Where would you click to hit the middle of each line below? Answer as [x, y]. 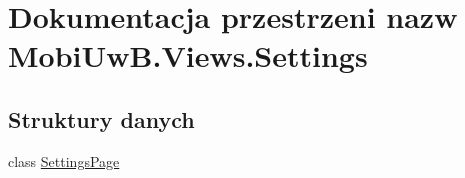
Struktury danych [101, 118]
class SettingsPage [64, 160]
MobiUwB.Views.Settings [188, 55]
